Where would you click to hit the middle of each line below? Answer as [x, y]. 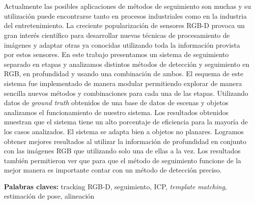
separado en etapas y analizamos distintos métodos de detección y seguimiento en [127, 64]
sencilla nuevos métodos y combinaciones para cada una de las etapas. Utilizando [126, 93]
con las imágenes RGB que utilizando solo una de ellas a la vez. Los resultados [122, 151]
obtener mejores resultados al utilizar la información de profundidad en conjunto [125, 141]
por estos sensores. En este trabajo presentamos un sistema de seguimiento [116, 54]
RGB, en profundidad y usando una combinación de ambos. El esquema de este [124, 73]
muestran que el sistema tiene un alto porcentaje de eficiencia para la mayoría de [126, 122]
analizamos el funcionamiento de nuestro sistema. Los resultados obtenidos [116, 112]
